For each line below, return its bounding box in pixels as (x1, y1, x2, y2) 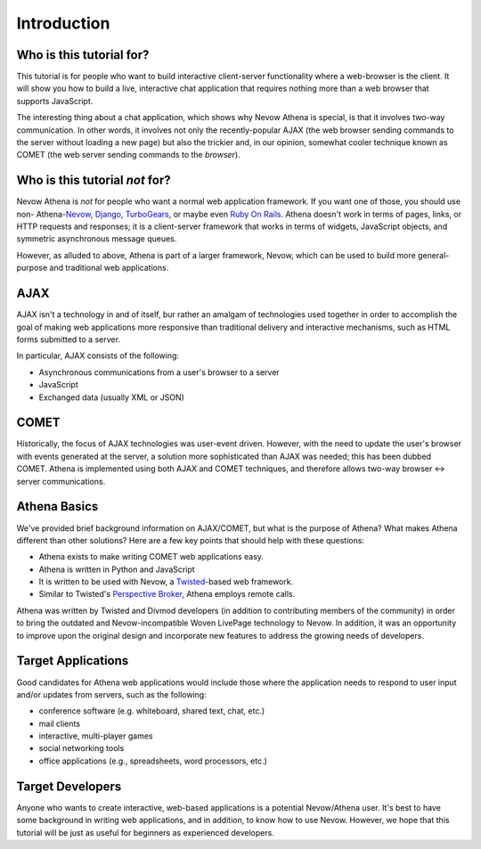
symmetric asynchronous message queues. (16, 233, 177, 244)
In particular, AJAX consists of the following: (16, 350, 180, 361)
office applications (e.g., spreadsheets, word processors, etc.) (38, 755, 267, 766)
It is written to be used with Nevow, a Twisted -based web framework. (38, 576, 294, 587)
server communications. (16, 476, 106, 486)
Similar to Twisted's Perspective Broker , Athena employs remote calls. (38, 589, 296, 600)
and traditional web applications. (49, 263, 169, 273)
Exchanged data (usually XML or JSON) (38, 392, 184, 403)
